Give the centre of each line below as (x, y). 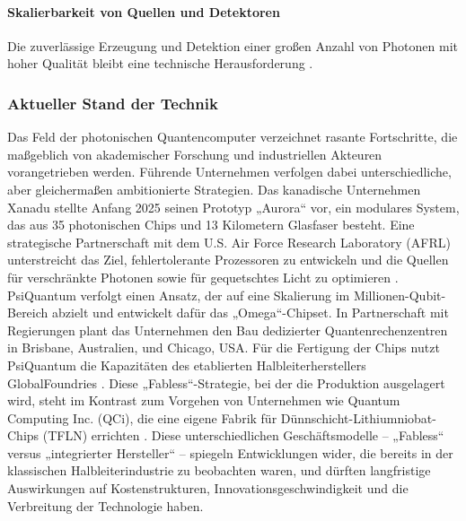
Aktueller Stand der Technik (113, 103)
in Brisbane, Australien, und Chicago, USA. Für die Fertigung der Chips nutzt (224, 347)
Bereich (28, 313)
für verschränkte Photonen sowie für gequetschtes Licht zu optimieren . (203, 277)
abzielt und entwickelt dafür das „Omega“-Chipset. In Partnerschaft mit (250, 313)
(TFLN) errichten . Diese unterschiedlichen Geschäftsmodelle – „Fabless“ (243, 435)
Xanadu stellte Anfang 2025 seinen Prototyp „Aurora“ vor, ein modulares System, (233, 207)
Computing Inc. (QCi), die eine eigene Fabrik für (142, 417)
